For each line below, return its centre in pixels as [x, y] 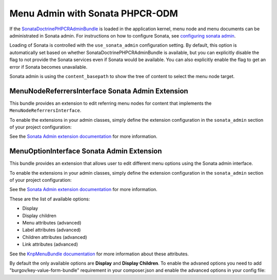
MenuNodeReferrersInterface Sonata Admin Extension [99, 91]
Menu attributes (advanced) [52, 223]
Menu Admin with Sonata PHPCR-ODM [94, 13]
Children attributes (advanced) [55, 237]
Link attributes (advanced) [50, 245]
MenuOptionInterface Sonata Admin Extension [86, 151]
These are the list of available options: [50, 199]
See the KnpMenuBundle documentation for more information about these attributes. [99, 254]
